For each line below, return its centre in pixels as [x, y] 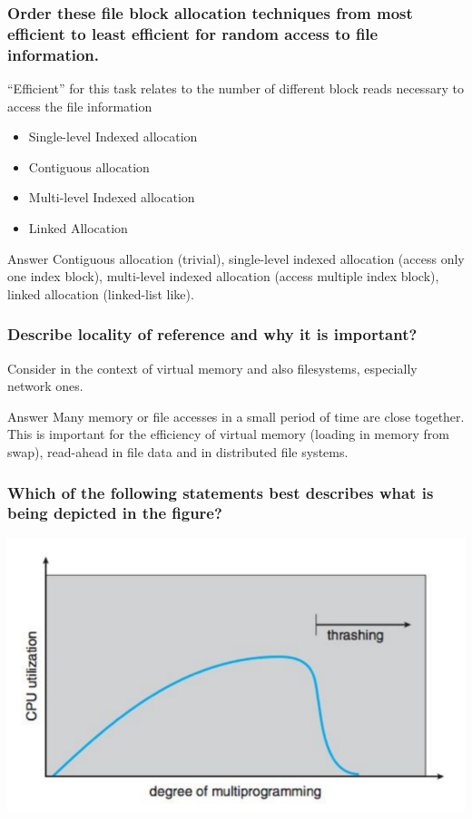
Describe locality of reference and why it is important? [212, 334]
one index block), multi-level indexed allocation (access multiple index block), [223, 276]
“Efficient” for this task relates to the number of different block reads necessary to [236, 88]
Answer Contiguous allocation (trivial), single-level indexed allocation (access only [236, 258]
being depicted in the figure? [115, 513]
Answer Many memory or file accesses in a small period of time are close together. [236, 416]
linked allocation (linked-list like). [101, 293]
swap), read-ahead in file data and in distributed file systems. [178, 452]
